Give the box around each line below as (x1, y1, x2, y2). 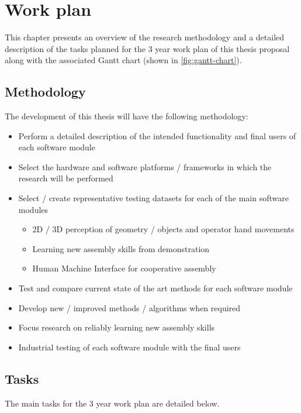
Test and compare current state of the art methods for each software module (18, 282, 293, 294)
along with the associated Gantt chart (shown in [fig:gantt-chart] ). (5, 54, 242, 66)
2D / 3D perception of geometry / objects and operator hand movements (32, 223, 295, 235)
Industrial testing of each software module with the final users (18, 340, 241, 353)
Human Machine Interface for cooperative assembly (32, 262, 216, 274)
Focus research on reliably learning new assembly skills (18, 321, 215, 333)
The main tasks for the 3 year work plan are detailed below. (5, 397, 220, 409)
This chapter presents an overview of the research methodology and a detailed (5, 31, 285, 43)
